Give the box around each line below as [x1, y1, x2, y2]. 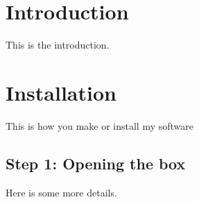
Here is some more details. [6, 185, 117, 199]
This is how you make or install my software [6, 118, 194, 133]
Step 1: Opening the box [6, 152, 186, 174]
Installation [6, 78, 116, 106]
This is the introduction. [6, 37, 110, 52]
